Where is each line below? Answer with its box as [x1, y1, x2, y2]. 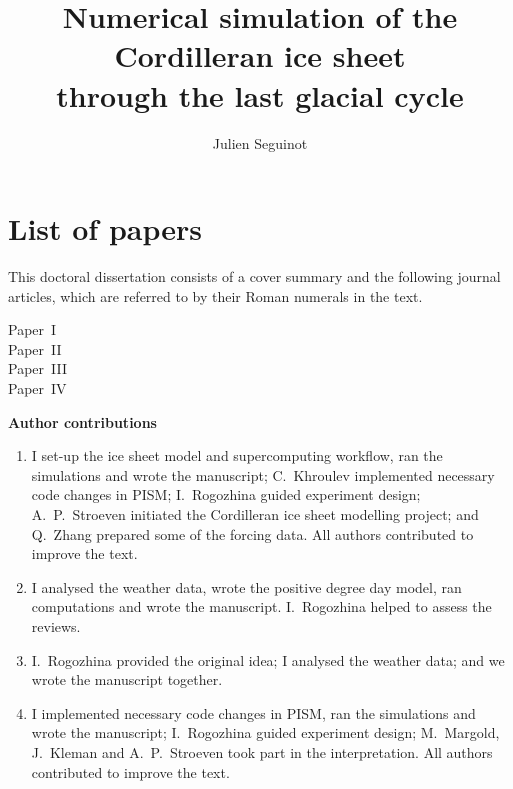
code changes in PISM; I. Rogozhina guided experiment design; [31, 484, 421, 505]
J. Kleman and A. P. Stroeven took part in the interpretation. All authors [31, 741, 493, 762]
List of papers [8, 208, 202, 249]
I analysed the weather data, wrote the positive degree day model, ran [31, 576, 462, 597]
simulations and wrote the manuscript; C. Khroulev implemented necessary [31, 464, 495, 485]
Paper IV [8, 378, 67, 398]
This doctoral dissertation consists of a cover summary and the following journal [8, 266, 501, 287]
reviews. [31, 615, 81, 636]
